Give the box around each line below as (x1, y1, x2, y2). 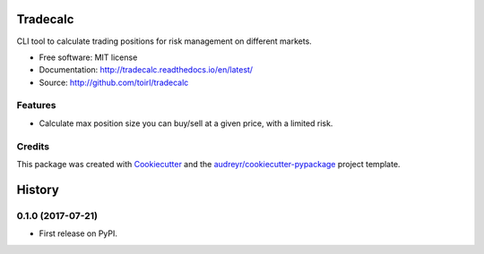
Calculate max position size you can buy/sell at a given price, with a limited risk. (39, 117, 333, 129)
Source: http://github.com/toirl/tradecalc (39, 77, 189, 88)
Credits (16, 140, 49, 152)
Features (16, 99, 56, 112)
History (16, 182, 60, 197)
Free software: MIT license (39, 52, 138, 63)
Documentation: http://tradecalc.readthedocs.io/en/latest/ (39, 64, 254, 75)
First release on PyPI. (39, 228, 118, 239)
